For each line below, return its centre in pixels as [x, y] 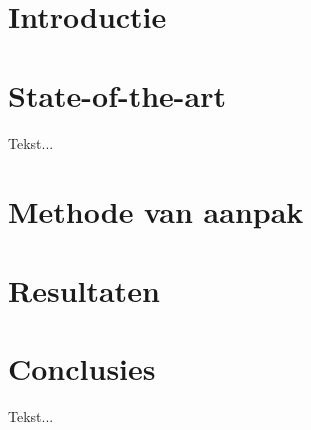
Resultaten [84, 289]
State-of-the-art [117, 94]
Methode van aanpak [156, 211]
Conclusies [82, 368]
